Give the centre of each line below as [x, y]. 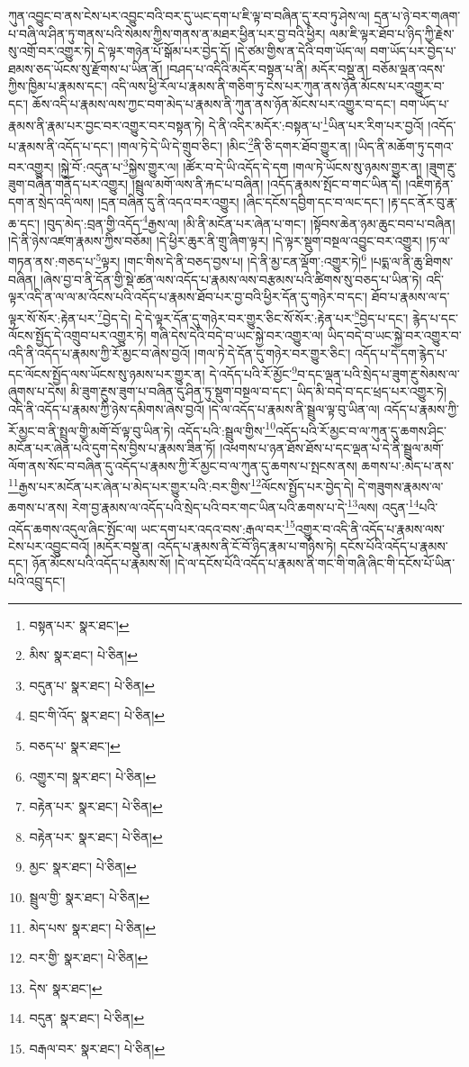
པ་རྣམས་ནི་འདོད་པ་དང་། [61, 145]
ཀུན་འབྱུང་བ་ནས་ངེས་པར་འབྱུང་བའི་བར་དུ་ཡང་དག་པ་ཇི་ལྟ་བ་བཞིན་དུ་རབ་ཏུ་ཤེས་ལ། [189, 15]
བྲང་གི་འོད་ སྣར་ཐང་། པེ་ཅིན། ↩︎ [97, 715]
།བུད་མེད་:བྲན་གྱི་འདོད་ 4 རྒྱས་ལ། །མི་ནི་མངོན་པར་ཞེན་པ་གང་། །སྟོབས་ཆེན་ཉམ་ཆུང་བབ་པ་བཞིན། [249, 222]
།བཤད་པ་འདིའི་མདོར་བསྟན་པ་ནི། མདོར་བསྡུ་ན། [267, 68]
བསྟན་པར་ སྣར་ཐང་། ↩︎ [79, 624]
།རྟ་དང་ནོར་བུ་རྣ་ [423, 201]
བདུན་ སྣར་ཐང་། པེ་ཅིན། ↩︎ [87, 1018]
